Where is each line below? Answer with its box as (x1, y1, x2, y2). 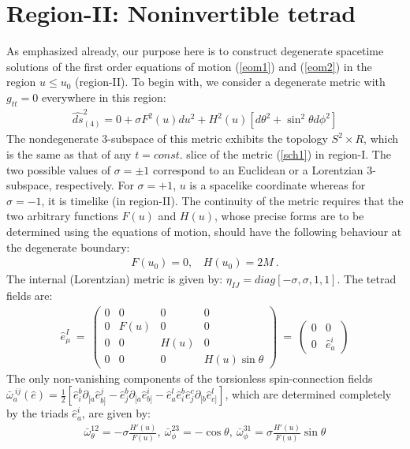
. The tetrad (337, 271, 397, 287)
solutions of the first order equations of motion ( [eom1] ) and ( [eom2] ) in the (6, 58, 372, 74)
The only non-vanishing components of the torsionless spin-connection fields (6, 369, 373, 386)
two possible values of (6, 161, 111, 178)
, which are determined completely (225, 386, 392, 402)
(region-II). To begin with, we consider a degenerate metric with (75, 73, 386, 90)
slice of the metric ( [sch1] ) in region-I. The (186, 146, 391, 163)
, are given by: (81, 405, 151, 421)
